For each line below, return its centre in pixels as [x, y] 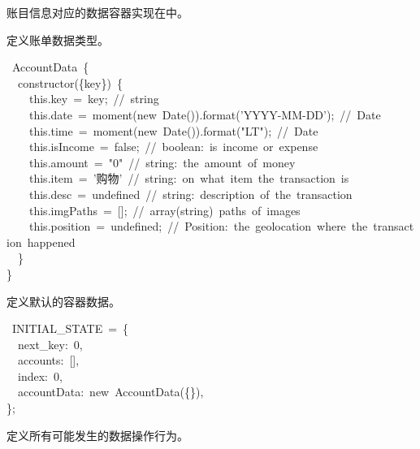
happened [51, 242]
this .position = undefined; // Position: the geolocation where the [199, 226]
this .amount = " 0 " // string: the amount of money [162, 162]
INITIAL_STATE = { [70, 328]
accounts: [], [48, 360]
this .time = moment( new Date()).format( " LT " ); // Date [174, 130]
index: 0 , [40, 376]
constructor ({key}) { [70, 82]
